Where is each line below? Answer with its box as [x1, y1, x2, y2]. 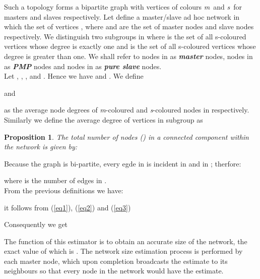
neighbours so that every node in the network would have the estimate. [4, 265, 224, 276]
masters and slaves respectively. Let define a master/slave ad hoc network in [4, 11, 240, 22]
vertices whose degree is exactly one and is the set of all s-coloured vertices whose [4, 41, 256, 51]
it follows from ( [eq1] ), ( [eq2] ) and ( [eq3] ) [4, 202, 131, 212]
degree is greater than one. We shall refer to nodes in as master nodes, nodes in [4, 50, 253, 61]
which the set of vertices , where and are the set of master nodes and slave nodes [4, 21, 254, 32]
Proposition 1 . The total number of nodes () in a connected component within [4, 131, 249, 142]
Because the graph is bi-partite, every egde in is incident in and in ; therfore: [4, 158, 241, 169]
